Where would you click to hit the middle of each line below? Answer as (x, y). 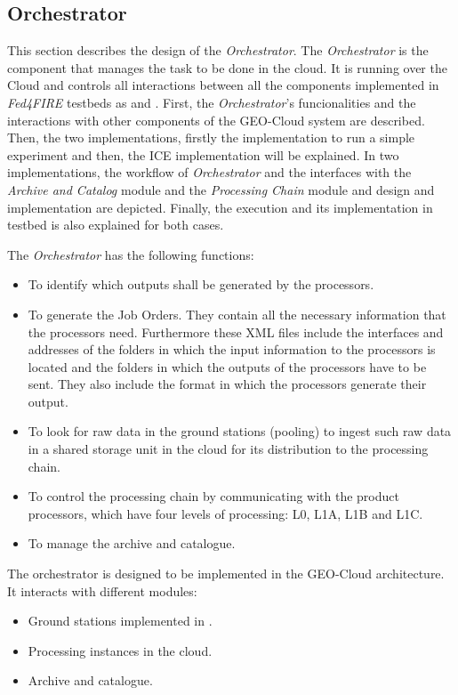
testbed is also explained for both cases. (116, 225)
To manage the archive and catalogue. (132, 543)
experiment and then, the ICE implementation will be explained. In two (203, 154)
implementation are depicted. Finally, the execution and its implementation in (220, 207)
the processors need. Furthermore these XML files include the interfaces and (236, 331)
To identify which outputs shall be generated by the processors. (201, 284)
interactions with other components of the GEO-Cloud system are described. (216, 120)
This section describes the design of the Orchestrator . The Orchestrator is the (218, 50)
